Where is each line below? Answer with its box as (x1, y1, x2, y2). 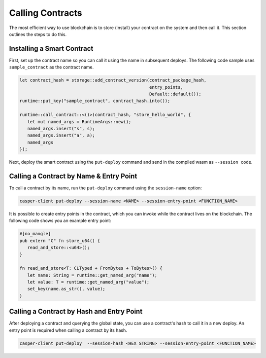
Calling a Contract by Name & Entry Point (9, 172, 137, 180)
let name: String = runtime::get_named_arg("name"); (27, 272, 158, 278)
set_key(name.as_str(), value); (27, 286, 105, 292)
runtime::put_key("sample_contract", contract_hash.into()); (19, 98, 170, 104)
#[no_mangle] (19, 231, 51, 237)
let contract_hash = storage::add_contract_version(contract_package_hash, (19, 77, 207, 83)
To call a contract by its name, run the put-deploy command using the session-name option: (9, 185, 202, 191)
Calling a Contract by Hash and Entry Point (9, 307, 143, 316)
